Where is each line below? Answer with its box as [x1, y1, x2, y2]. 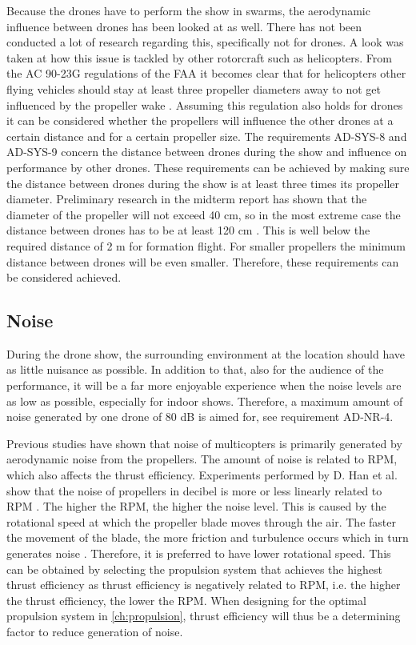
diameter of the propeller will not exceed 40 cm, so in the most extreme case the [6, 206, 401, 222]
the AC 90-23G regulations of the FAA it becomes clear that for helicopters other [6, 65, 406, 82]
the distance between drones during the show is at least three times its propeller [6, 174, 400, 191]
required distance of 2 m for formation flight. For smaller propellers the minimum [6, 237, 406, 254]
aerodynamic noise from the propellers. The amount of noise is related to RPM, [6, 451, 398, 467]
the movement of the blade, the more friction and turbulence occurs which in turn [6, 529, 409, 546]
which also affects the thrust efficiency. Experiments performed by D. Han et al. [6, 467, 398, 483]
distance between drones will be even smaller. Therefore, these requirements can [6, 253, 399, 270]
